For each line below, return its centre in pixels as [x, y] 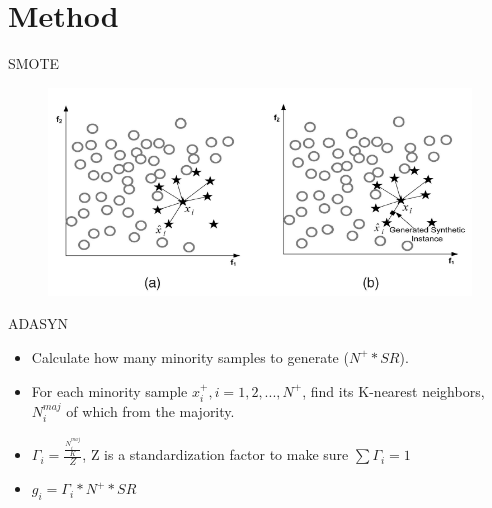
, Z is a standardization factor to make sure [215, 454]
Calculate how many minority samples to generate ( [190, 356]
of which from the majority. [150, 411]
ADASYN [38, 323]
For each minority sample [109, 390]
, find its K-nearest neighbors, [393, 390]
